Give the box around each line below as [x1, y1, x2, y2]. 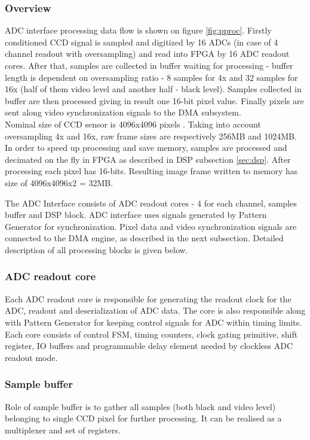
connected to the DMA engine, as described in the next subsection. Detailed [5, 232, 284, 244]
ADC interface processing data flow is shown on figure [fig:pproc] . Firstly [5, 24, 272, 37]
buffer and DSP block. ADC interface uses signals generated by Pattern [5, 208, 267, 221]
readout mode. [5, 351, 58, 363]
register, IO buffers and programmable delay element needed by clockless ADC [5, 339, 293, 352]
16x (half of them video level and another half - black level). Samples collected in [5, 83, 302, 95]
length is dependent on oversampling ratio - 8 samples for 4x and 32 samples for [5, 71, 298, 83]
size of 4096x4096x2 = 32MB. [5, 176, 113, 189]
